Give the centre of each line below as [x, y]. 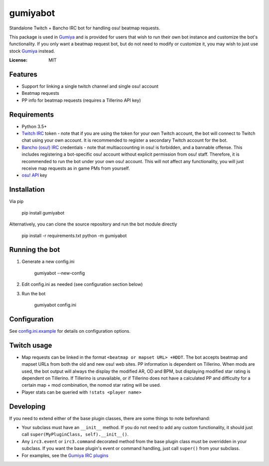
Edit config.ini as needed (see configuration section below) [82, 284]
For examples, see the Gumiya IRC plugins [65, 455]
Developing [27, 406]
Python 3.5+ [34, 126]
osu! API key [34, 175]
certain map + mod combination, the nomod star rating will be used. [91, 385]
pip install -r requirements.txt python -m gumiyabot [74, 235]
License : [18, 60]
